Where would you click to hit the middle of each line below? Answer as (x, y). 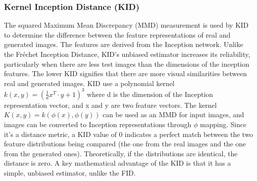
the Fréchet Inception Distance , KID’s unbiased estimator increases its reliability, (127, 54)
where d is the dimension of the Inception (150, 94)
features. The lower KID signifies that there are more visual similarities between (126, 73)
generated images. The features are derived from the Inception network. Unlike (124, 44)
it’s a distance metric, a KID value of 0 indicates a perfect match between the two (128, 134)
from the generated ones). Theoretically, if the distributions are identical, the (121, 153)
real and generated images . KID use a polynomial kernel (89, 83)
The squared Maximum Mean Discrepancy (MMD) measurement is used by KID (126, 25)
